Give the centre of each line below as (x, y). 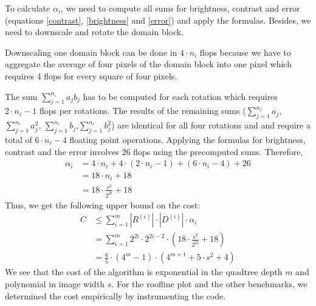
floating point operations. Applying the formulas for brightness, (187, 139)
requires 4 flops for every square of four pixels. (91, 75)
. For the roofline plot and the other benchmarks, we (209, 283)
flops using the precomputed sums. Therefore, (218, 151)
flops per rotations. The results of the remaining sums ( (143, 111)
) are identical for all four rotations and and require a (211, 125)
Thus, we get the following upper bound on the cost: (103, 205)
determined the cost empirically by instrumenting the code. (115, 295)
